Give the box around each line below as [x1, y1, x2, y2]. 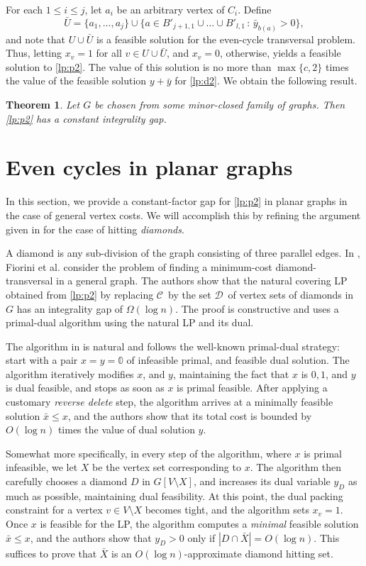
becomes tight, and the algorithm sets [145, 502, 309, 517]
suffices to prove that [6, 545, 97, 560]
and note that [6, 31, 66, 46]
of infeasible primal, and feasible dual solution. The [126, 353, 350, 367]
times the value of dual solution [57, 422, 195, 437]
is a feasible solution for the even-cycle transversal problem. [96, 31, 355, 46]
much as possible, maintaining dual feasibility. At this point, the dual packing [6, 488, 343, 503]
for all [96, 45, 122, 60]
